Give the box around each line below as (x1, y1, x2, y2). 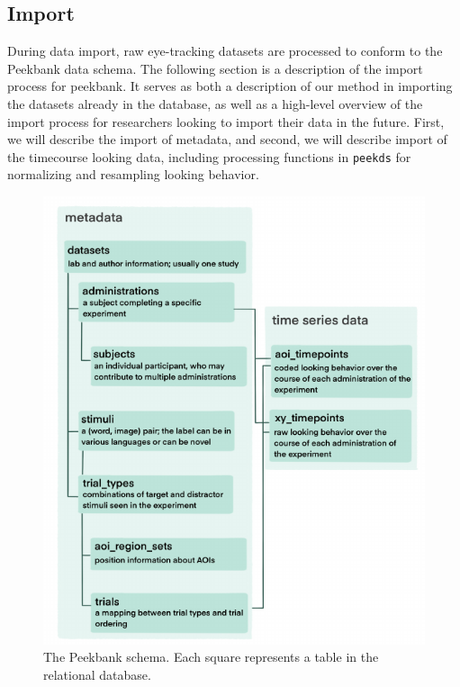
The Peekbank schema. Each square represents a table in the (43, 647, 379, 666)
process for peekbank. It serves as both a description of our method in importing (7, 77, 453, 95)
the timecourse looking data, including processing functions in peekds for (7, 147, 411, 166)
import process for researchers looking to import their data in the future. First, (7, 112, 445, 131)
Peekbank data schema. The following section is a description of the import (7, 59, 423, 77)
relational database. (43, 664, 151, 683)
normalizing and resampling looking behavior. (7, 165, 259, 184)
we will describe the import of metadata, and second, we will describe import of (7, 130, 447, 149)
